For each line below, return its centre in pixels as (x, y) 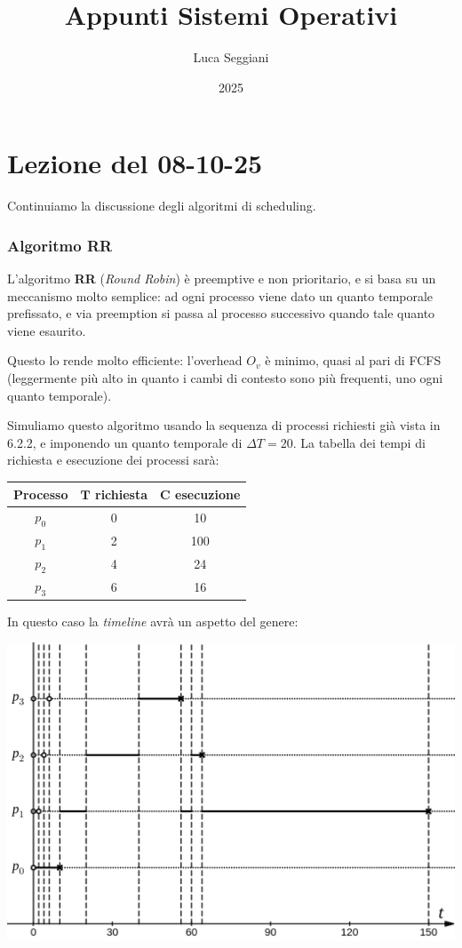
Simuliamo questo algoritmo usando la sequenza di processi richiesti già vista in (224, 425)
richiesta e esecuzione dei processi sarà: (113, 460)
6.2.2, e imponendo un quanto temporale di (125, 442)
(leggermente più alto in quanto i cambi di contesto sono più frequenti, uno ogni (225, 378)
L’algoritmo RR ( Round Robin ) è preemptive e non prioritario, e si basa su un (222, 279)
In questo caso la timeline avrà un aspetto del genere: (153, 621)
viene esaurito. (47, 330)
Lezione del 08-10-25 (135, 163)
